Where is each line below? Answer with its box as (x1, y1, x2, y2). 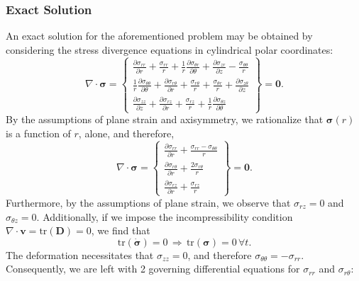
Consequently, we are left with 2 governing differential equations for (6, 261, 300, 276)
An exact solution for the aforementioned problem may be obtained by (6, 28, 313, 43)
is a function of (6, 125, 71, 140)
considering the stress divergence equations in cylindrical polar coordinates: (6, 42, 333, 57)
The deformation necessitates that (6, 247, 154, 262)
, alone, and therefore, (78, 125, 175, 140)
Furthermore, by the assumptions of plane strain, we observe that (6, 195, 291, 210)
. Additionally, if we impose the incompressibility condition (36, 209, 293, 224)
